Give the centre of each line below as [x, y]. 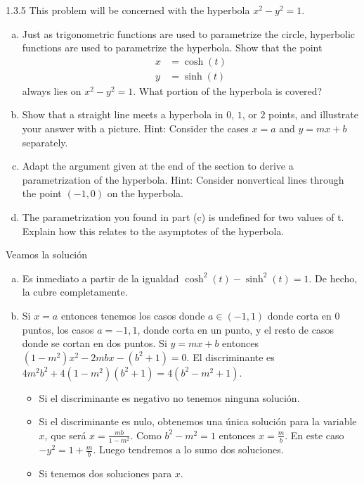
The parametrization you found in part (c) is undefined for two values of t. [183, 217]
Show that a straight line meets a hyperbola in [123, 114]
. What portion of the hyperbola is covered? [228, 90]
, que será [65, 435]
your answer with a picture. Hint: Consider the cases [135, 128]
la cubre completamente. [75, 292]
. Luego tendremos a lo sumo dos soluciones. [188, 449]
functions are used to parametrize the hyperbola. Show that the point [172, 48]
